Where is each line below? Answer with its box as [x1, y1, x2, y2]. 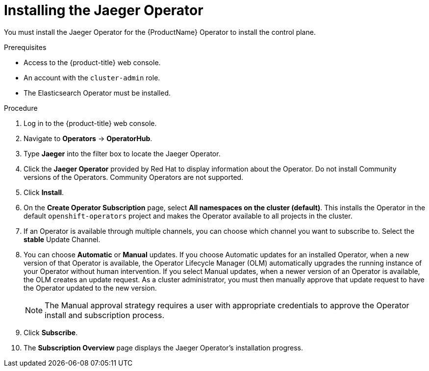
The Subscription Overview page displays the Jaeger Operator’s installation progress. [24, 343, 303, 352]
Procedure [4, 103, 38, 112]
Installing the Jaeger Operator [4, 2, 203, 19]
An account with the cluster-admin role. [24, 73, 160, 82]
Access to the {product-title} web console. [24, 58, 161, 67]
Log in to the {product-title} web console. [24, 119, 157, 127]
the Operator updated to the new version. [24, 283, 157, 292]
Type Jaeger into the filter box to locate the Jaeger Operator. [24, 149, 221, 158]
